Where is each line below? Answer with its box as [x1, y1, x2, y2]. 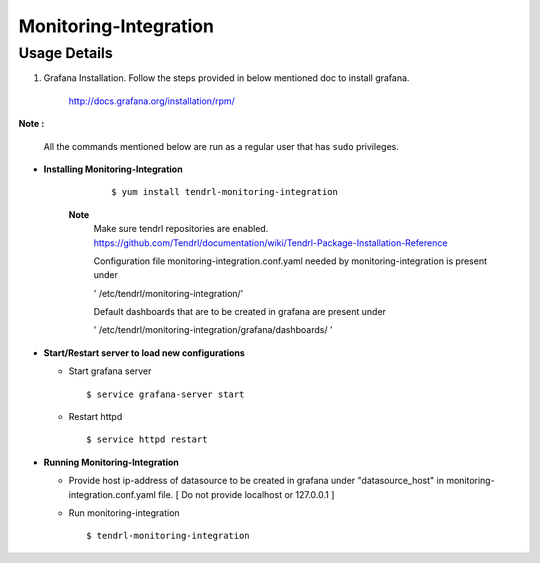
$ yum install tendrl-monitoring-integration [111, 186, 339, 198]
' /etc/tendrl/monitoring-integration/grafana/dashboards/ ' [93, 324, 334, 336]
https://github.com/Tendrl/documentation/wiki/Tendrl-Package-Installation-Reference [93, 236, 448, 249]
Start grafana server [68, 365, 152, 377]
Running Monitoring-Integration [43, 456, 180, 468]
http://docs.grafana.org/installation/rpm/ [68, 95, 235, 107]
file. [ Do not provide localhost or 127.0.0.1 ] [157, 488, 335, 500]
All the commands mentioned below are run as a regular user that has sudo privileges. [43, 140, 399, 152]
